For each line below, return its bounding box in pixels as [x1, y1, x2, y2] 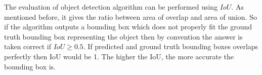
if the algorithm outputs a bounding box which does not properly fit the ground [4, 21, 252, 32]
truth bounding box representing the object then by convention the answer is [4, 31, 243, 42]
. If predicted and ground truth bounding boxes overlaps [83, 41, 258, 52]
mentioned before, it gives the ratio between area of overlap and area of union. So [4, 11, 257, 22]
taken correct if [4, 41, 52, 52]
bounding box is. [4, 61, 56, 71]
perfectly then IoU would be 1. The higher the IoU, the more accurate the [4, 51, 234, 61]
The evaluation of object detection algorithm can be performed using [4, 2, 218, 12]
